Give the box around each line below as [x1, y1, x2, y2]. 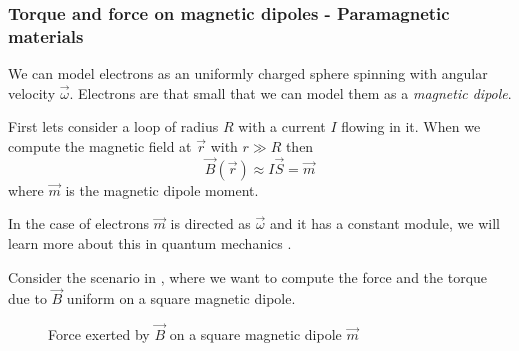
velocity [8, 82, 56, 103]
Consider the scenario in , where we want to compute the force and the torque [8, 266, 488, 287]
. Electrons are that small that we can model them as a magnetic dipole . [69, 82, 512, 103]
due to [8, 288, 47, 309]
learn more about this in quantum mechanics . [8, 232, 292, 253]
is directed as [170, 213, 251, 234]
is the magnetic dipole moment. [65, 179, 259, 200]
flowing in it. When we [341, 116, 481, 137]
